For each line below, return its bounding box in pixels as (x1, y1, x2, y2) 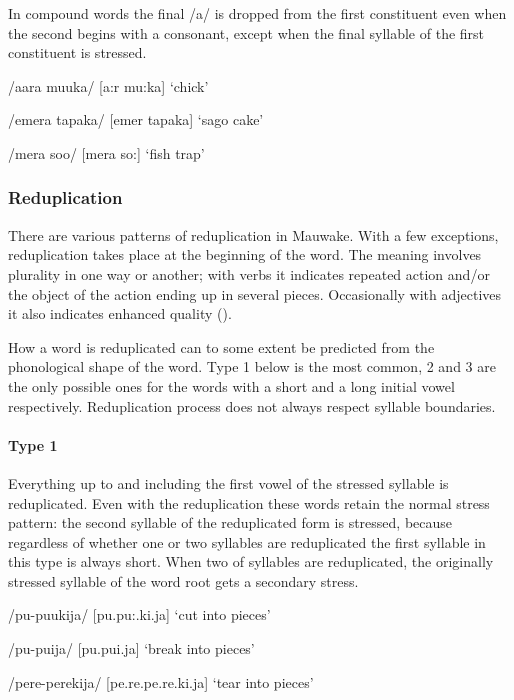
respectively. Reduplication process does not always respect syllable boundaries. (8, 395, 496, 416)
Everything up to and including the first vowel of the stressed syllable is (8, 472, 449, 493)
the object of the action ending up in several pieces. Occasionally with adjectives (8, 283, 502, 304)
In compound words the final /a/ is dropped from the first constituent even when (8, 3, 507, 23)
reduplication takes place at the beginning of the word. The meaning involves (8, 244, 482, 265)
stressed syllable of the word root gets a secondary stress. (8, 570, 359, 591)
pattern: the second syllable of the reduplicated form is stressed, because (8, 512, 453, 533)
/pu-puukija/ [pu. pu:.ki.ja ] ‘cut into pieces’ (8, 604, 271, 625)
